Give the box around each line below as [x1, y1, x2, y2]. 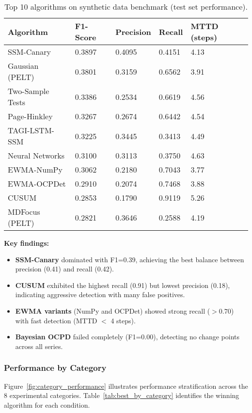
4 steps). [110, 315, 136, 325]
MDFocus [8, 206, 40, 217]
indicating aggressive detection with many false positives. [15, 289, 185, 300]
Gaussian [8, 60, 39, 71]
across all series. [15, 341, 63, 351]
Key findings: [4, 238, 49, 248]
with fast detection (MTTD [15, 315, 97, 325]
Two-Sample [8, 85, 49, 96]
